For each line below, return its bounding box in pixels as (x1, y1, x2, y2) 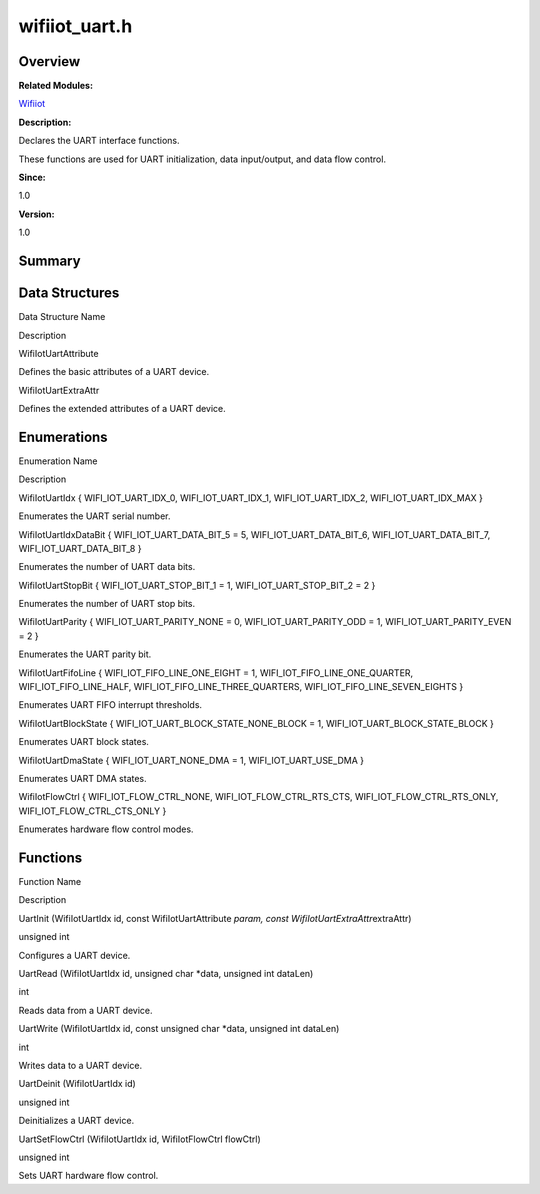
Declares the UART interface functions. (18, 135, 180, 147)
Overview (18, 53, 81, 70)
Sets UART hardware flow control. (18, 1170, 159, 1182)
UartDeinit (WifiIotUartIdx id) (18, 1078, 137, 1090)
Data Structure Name (18, 311, 106, 323)
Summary (18, 253, 81, 269)
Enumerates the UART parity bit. (18, 648, 152, 660)
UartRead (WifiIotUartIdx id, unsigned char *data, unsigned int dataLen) (18, 968, 314, 980)
